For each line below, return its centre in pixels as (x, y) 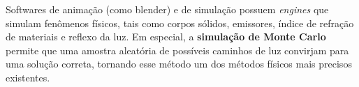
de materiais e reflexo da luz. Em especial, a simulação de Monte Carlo (166, 37)
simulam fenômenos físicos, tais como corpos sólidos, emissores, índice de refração (180, 23)
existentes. (28, 77)
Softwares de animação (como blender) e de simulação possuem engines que (167, 9)
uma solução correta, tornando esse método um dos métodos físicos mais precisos (179, 64)
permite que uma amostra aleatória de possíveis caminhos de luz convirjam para (177, 50)
